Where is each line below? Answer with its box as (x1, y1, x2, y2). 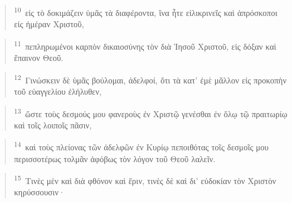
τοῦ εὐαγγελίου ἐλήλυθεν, (14, 85, 102, 97)
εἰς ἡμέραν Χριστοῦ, (14, 18, 84, 30)
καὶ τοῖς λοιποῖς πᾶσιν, (14, 118, 92, 131)
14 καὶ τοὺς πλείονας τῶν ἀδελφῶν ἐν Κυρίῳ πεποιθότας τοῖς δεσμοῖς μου (14, 139, 269, 153)
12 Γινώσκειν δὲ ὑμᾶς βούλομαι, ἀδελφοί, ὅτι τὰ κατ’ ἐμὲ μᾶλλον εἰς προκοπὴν (14, 72, 287, 86)
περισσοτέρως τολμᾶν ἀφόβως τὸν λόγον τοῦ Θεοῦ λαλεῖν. (14, 152, 216, 165)
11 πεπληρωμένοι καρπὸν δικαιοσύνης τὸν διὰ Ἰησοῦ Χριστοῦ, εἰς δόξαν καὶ (14, 38, 277, 52)
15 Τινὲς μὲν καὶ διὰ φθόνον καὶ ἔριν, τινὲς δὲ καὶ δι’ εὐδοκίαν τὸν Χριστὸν (14, 173, 276, 186)
